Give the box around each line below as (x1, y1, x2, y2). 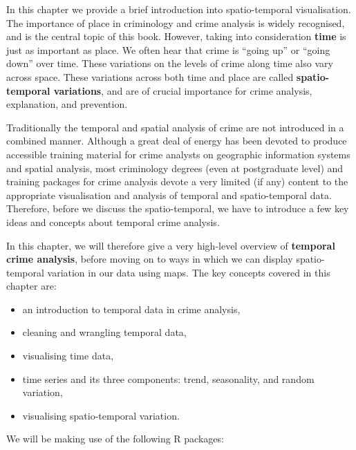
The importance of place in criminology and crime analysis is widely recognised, (6, 15, 345, 30)
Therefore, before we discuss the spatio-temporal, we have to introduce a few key (6, 201, 349, 216)
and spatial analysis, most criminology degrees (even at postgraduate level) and (6, 160, 344, 175)
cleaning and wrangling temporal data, (22, 325, 187, 339)
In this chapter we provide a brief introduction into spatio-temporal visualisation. (6, 2, 351, 16)
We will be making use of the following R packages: (6, 431, 224, 446)
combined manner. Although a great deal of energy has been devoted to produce (6, 133, 347, 148)
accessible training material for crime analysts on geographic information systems (6, 147, 350, 161)
